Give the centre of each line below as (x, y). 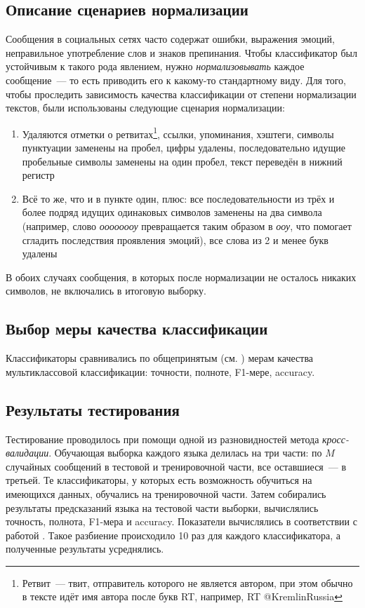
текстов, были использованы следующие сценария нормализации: (145, 108)
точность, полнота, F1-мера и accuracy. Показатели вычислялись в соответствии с (181, 521)
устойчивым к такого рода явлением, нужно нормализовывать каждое (155, 66)
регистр (38, 175)
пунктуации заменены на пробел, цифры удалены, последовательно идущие (184, 148)
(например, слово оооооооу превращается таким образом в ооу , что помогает (187, 225)
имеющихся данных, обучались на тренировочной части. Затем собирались (166, 493)
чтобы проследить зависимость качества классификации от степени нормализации (181, 94)
